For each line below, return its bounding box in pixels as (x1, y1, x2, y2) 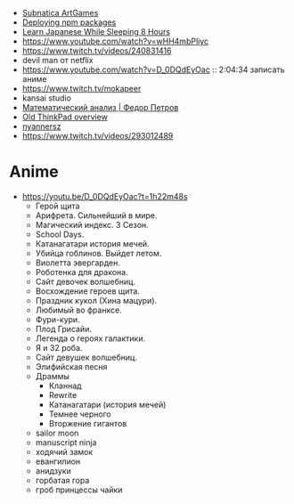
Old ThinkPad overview (21, 111, 109, 122)
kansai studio (21, 93, 71, 103)
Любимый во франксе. (35, 305, 122, 315)
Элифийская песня (35, 361, 108, 372)
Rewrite (48, 389, 78, 400)
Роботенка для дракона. (35, 266, 128, 277)
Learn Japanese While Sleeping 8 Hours (21, 27, 171, 37)
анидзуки (35, 465, 71, 476)
